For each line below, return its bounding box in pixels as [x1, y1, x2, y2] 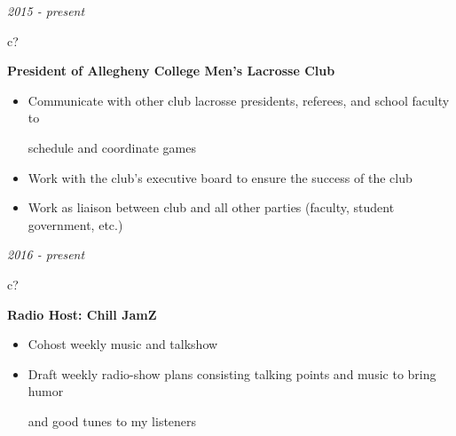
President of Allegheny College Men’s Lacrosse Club [7, 61, 335, 80]
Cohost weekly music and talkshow [28, 335, 218, 353]
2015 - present [7, 2, 85, 20]
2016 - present [7, 245, 85, 264]
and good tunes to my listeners [28, 411, 197, 430]
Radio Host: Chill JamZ [7, 305, 157, 323]
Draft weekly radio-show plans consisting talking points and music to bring [28, 364, 436, 383]
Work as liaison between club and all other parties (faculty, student [28, 198, 395, 217]
